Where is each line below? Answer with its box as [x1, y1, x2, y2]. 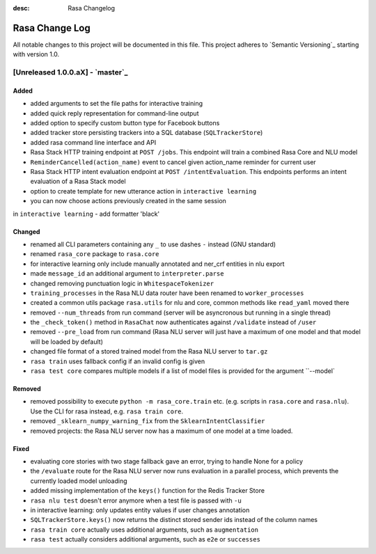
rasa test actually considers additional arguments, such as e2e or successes [30, 535, 261, 544]
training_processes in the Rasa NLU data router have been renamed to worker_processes [30, 289, 304, 297]
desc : [13, 4, 30, 12]
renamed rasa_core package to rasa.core [30, 250, 159, 258]
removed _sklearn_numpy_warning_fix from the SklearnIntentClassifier [30, 417, 265, 425]
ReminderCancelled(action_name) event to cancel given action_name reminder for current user [30, 157, 316, 166]
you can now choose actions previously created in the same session [30, 197, 226, 205]
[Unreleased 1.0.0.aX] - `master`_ [13, 68, 128, 77]
